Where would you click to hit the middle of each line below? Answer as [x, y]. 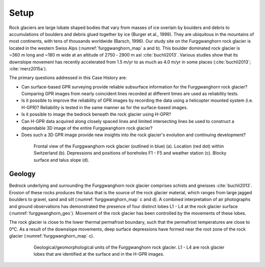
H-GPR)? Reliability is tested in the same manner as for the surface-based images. [105, 107]
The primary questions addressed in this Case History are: [68, 78]
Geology [22, 174]
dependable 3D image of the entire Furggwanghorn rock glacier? [87, 128]
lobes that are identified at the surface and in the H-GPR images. [99, 254]
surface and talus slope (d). [61, 160]
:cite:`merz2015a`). [28, 68]
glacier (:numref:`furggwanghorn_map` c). [52, 236]
